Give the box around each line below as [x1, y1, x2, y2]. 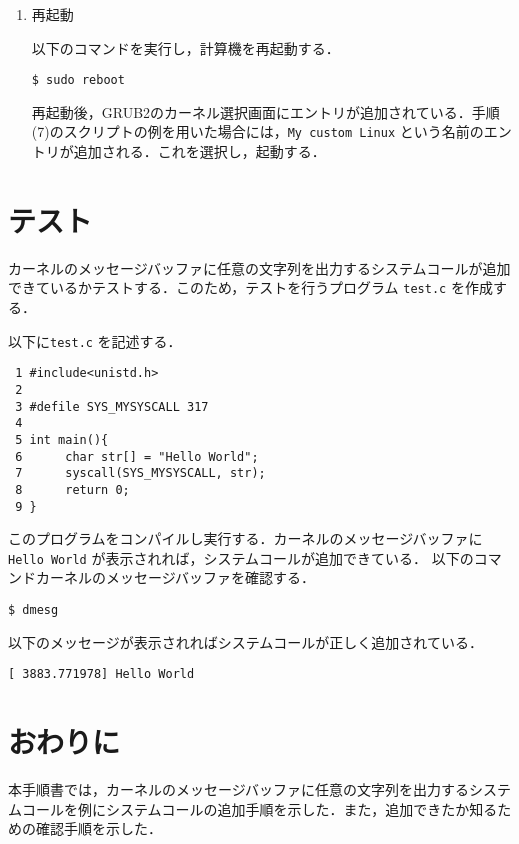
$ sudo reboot [31, 73, 125, 88]
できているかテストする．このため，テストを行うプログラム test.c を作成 [8, 277, 493, 298]
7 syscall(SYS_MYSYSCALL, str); [15, 466, 266, 481]
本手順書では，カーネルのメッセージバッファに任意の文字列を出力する [8, 779, 469, 800]
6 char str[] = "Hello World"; [15, 449, 259, 464]
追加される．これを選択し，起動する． [73, 141, 326, 162]
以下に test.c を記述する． [8, 330, 182, 351]
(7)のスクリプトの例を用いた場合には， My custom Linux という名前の [31, 121, 484, 142]
